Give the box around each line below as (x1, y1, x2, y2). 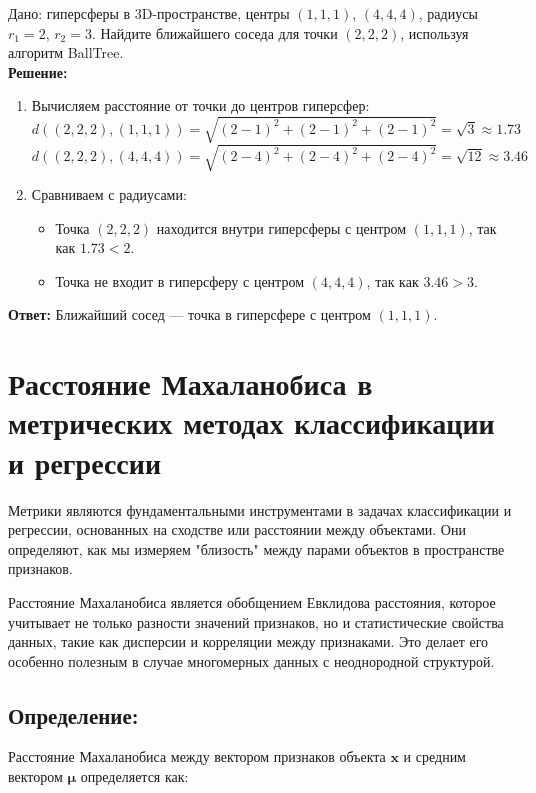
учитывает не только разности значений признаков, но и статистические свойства (8, 611, 504, 632)
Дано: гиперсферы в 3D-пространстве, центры (8, 3, 290, 23)
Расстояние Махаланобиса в (8, 363, 373, 404)
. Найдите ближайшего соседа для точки (91, 22, 338, 43)
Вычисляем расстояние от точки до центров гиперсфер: (31, 95, 370, 116)
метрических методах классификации (8, 402, 495, 443)
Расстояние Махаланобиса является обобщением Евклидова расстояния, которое (8, 591, 496, 612)
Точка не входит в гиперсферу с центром (55, 270, 304, 291)
